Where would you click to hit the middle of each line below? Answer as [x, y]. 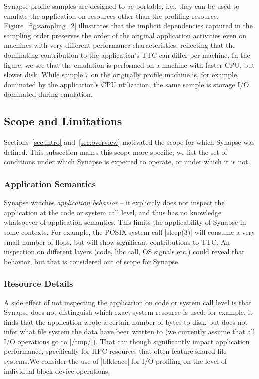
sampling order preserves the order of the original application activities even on [125, 35]
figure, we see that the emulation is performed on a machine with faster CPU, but [129, 65]
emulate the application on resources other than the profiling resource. [111, 16]
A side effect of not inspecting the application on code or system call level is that [128, 302]
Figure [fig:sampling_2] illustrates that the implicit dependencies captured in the [128, 26]
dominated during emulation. [48, 94]
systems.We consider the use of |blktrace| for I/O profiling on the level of [115, 361]
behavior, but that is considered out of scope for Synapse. [92, 261]
